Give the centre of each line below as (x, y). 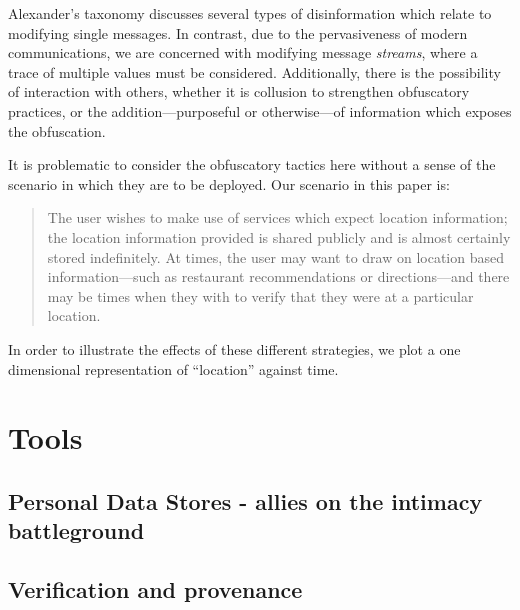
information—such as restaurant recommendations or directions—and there (278, 276)
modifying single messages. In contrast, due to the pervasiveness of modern (238, 32)
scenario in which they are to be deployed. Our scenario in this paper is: (229, 183)
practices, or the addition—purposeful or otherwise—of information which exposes (260, 110)
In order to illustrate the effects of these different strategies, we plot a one (234, 348)
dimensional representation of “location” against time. (173, 368)
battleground (76, 530)
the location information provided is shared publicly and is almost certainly (279, 236)
